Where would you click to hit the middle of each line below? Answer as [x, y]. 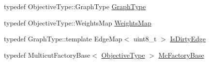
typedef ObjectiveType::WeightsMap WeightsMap [78, 22]
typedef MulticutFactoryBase [47, 55]
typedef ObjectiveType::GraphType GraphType [75, 6]
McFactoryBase [181, 55]
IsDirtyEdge [188, 39]
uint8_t [145, 39]
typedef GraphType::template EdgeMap [63, 39]
